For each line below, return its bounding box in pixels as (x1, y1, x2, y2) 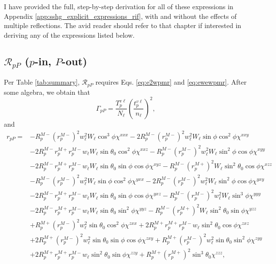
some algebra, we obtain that (4, 87, 90, 97)
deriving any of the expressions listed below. (4, 29, 135, 40)
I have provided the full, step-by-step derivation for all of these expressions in (4, 1, 233, 11)
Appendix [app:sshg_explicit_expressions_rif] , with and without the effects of (4, 11, 237, 21)
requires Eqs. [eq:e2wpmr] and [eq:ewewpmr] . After (95, 77, 247, 87)
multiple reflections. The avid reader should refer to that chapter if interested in (4, 20, 242, 30)
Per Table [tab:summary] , (4, 77, 80, 87)
